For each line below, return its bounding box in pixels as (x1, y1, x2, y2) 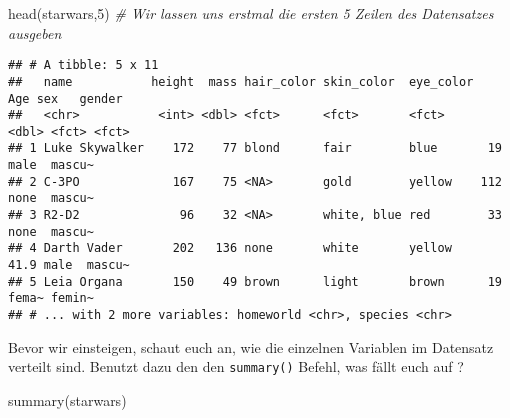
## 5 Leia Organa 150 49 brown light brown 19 (8, 274, 502, 289)
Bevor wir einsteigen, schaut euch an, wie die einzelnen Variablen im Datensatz (8, 336, 494, 357)
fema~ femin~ (8, 291, 94, 306)
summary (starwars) (8, 389, 127, 410)
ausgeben (8, 22, 62, 43)
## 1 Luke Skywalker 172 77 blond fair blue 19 (8, 141, 502, 156)
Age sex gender (8, 91, 123, 106)
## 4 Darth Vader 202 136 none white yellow (8, 241, 452, 256)
